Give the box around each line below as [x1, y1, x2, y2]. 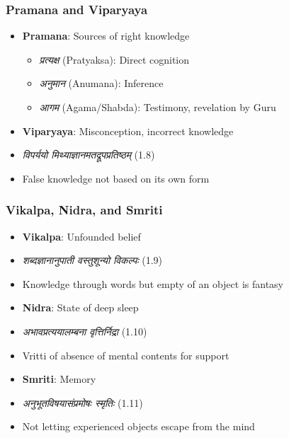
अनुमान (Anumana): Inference [39, 76, 164, 91]
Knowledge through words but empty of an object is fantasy [22, 276, 284, 291]
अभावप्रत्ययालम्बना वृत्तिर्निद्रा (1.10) [22, 323, 147, 338]
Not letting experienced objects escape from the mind [22, 419, 255, 434]
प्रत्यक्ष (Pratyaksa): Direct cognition [39, 52, 190, 67]
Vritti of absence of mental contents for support [22, 347, 229, 362]
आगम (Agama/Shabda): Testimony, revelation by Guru [39, 100, 276, 114]
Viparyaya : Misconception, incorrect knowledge [22, 123, 234, 138]
